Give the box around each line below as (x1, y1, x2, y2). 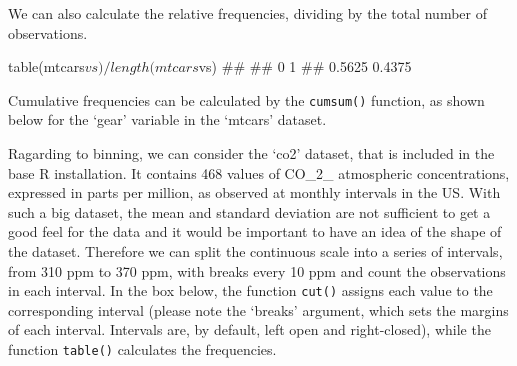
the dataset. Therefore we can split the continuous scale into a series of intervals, (8, 241, 503, 261)
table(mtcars (8, 56, 85, 77)
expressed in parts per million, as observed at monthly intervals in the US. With (8, 182, 501, 203)
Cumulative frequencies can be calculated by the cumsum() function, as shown (8, 89, 485, 110)
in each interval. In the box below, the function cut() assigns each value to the (8, 280, 493, 301)
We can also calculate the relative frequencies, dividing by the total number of (8, 3, 487, 23)
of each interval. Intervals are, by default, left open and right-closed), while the (8, 319, 491, 340)
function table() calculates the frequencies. (8, 339, 277, 360)
